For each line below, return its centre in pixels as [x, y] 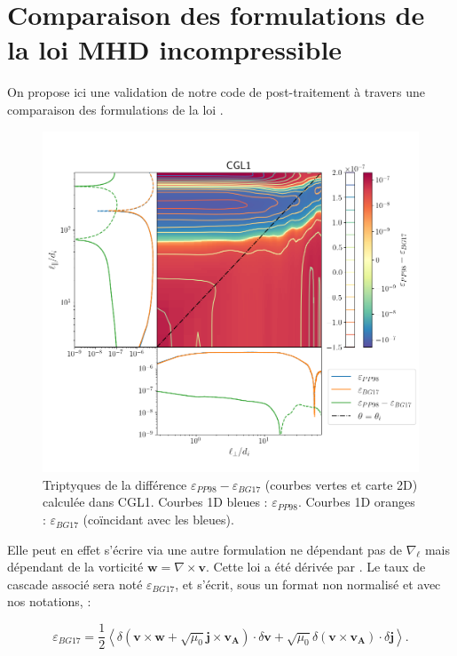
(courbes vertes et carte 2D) [341, 484]
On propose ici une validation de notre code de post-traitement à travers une [216, 92]
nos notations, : [49, 601]
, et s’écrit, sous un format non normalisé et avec [308, 584]
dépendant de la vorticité [75, 567]
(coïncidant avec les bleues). [158, 520]
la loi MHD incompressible [175, 49]
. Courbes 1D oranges [356, 502]
